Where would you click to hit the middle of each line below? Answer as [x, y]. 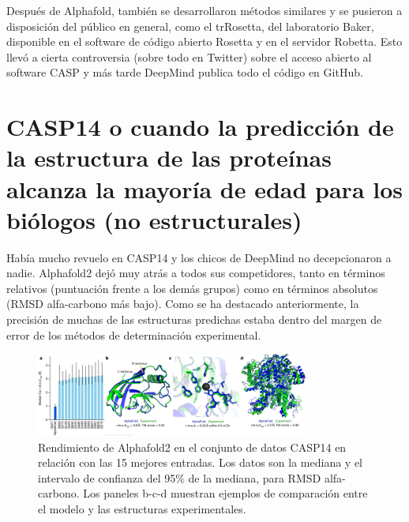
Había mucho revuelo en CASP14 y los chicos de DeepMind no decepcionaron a [199, 257]
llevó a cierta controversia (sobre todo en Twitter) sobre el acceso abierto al [189, 56]
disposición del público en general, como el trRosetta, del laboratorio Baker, [190, 26]
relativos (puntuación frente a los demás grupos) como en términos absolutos [192, 288]
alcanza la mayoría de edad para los [205, 188]
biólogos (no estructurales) [154, 219]
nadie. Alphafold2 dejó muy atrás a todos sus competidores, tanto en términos [196, 273]
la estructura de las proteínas [169, 158]
